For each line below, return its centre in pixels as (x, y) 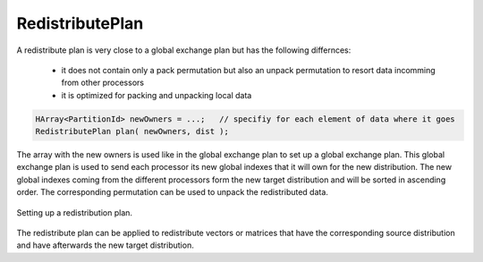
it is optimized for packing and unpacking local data (157, 95)
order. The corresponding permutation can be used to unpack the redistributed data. (172, 192)
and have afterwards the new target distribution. (105, 245)
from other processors (103, 83)
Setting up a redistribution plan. (75, 212)
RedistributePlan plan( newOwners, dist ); (132, 131)
